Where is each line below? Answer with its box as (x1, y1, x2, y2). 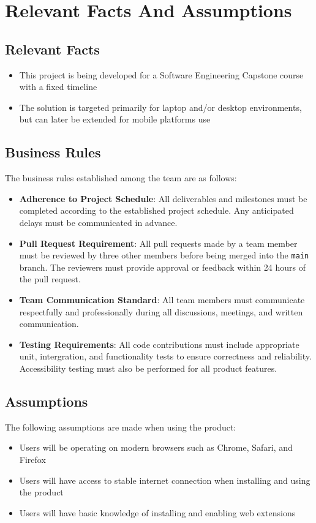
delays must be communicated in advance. (19, 216, 178, 228)
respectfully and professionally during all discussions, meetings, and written (19, 305, 303, 318)
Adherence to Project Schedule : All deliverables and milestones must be (19, 192, 307, 205)
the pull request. (19, 273, 81, 285)
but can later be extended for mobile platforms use (19, 113, 211, 126)
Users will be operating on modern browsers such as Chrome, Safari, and (19, 441, 293, 454)
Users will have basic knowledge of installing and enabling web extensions (19, 506, 296, 519)
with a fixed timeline (19, 80, 97, 93)
